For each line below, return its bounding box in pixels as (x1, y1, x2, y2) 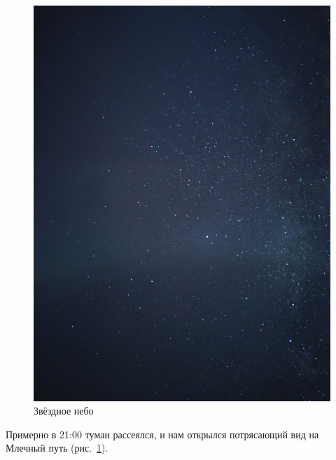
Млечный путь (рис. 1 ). (6, 440, 108, 455)
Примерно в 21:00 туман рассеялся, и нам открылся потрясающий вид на (6, 426, 319, 441)
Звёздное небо (34, 403, 94, 418)
